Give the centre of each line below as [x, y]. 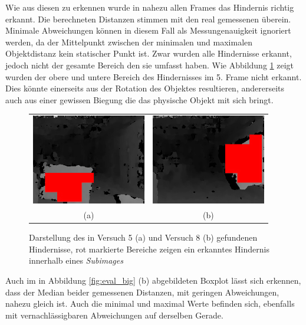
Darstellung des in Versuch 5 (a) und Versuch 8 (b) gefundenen [143, 237]
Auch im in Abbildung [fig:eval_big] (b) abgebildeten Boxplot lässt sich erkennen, [153, 280]
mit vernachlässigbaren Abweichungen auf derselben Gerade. [114, 315]
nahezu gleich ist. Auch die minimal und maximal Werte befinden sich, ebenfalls [150, 303]
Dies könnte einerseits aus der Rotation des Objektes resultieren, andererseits [145, 88]
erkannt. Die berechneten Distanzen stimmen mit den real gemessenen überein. [148, 19]
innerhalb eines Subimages [76, 260]
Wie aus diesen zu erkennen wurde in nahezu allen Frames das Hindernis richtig [150, 7]
